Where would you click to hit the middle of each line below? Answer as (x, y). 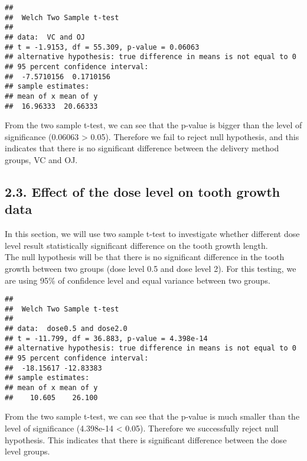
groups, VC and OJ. (41, 160)
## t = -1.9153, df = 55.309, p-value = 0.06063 (102, 47)
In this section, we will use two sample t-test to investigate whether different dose (152, 234)
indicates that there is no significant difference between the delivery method (142, 148)
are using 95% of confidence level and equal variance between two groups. (138, 280)
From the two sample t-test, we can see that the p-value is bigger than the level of (153, 125)
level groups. (27, 451)
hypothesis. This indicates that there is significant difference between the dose (146, 439)
